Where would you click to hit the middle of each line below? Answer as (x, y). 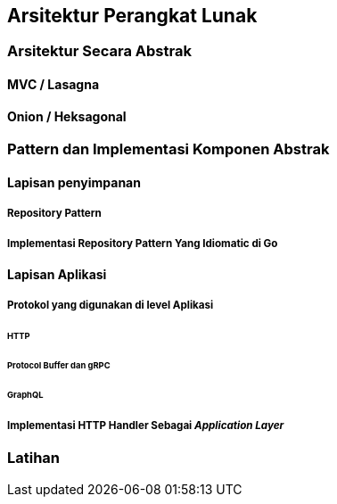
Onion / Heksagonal (67, 116)
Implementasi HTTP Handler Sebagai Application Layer (146, 425)
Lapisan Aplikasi (57, 275)
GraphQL (25, 394)
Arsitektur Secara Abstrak (99, 51)
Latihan (34, 458)
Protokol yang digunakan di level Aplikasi (111, 306)
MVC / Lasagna (53, 85)
